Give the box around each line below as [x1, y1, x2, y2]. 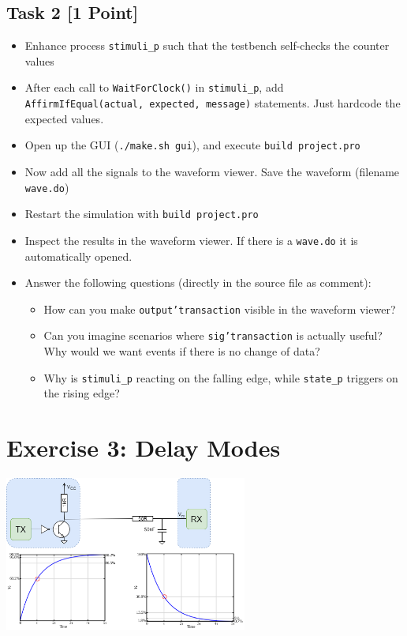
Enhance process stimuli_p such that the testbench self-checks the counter [24, 37, 390, 54]
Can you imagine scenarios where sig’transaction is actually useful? [43, 327, 383, 344]
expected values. [24, 110, 104, 126]
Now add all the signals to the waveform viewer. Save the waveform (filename [24, 164, 400, 180]
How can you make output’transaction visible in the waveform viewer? [43, 300, 396, 317]
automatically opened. [24, 247, 133, 264]
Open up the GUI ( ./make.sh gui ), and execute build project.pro [24, 137, 360, 153]
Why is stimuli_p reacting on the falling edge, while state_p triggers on [43, 369, 398, 386]
